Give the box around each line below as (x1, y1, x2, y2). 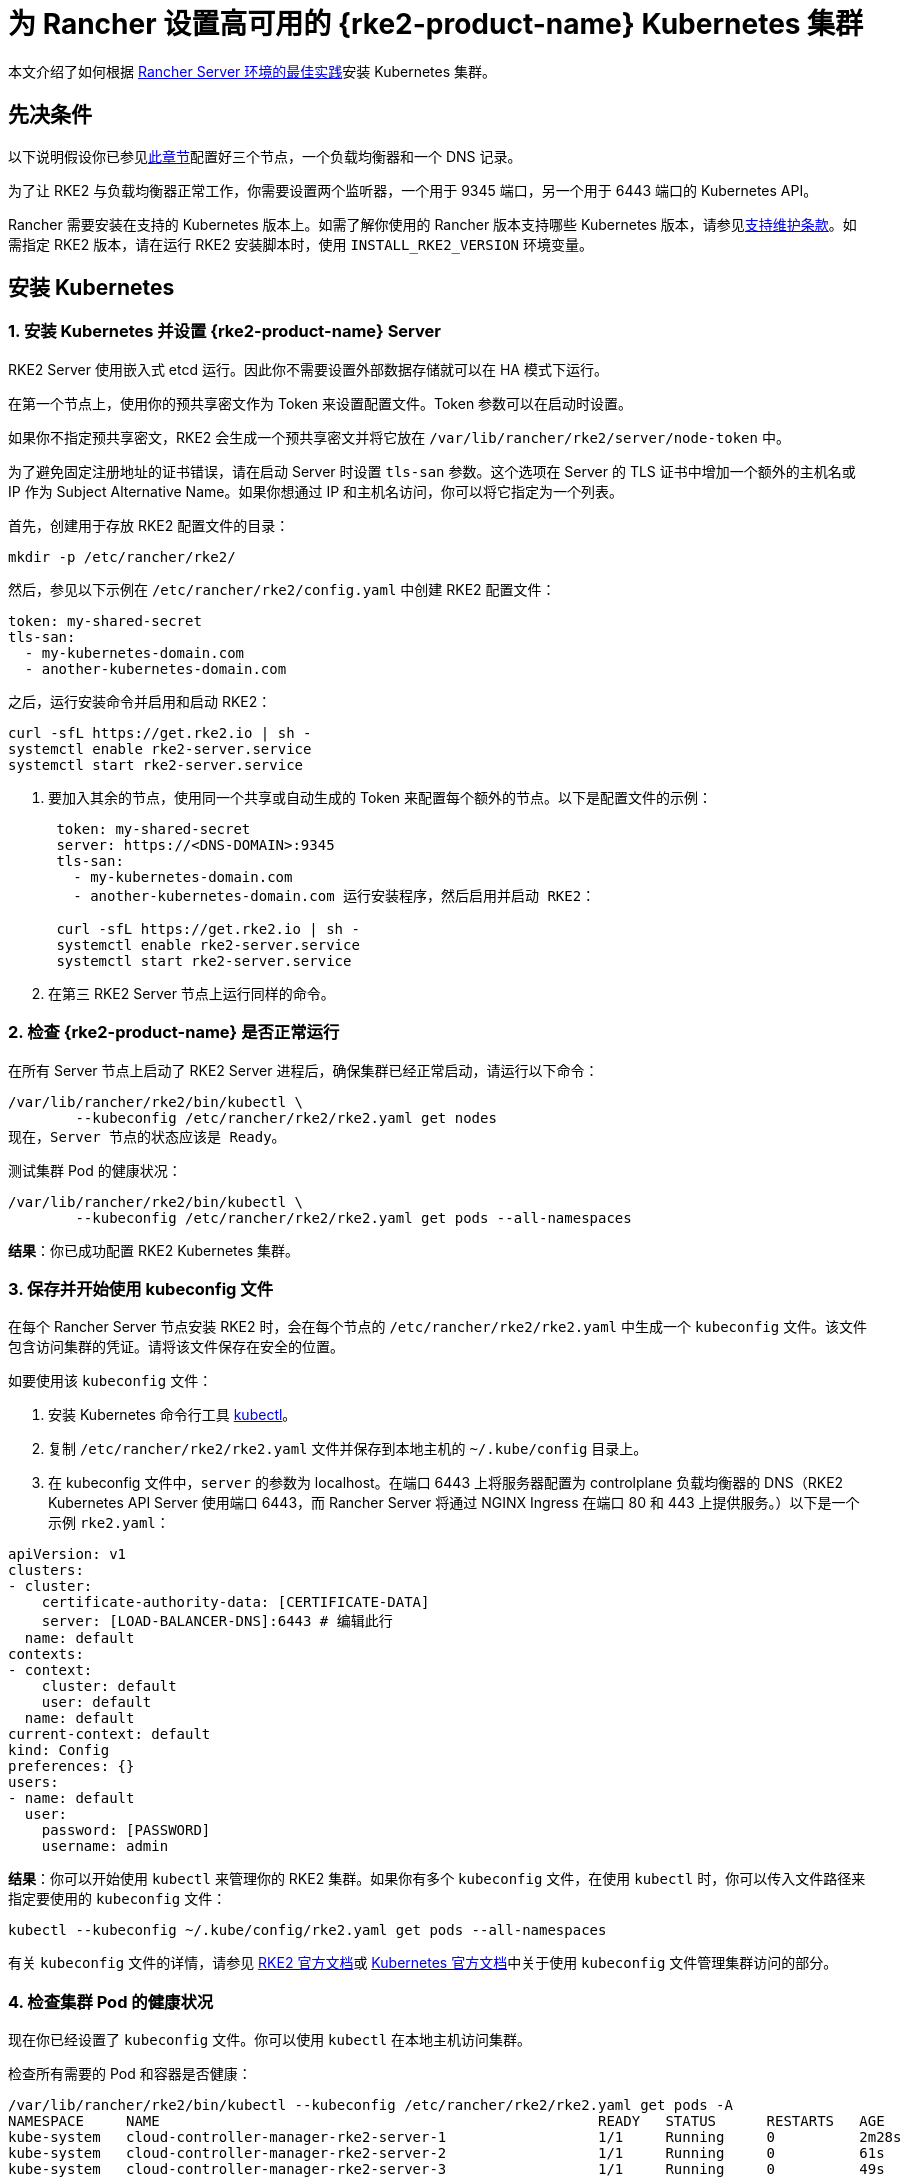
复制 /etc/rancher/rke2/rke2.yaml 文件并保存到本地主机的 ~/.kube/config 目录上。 (48, 1440, 648, 1458)
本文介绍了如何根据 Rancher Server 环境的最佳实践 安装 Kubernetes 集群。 (8, 62, 497, 80)
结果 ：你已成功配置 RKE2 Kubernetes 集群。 (8, 1241, 300, 1259)
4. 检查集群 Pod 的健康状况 (8, 1991, 214, 2012)
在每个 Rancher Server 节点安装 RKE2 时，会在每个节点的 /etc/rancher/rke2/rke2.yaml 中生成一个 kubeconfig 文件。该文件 (8, 1318, 868, 1336)
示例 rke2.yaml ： (48, 1514, 170, 1532)
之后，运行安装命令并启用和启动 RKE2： (8, 692, 272, 710)
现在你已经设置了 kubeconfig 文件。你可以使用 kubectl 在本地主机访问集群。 (8, 2031, 532, 2049)
